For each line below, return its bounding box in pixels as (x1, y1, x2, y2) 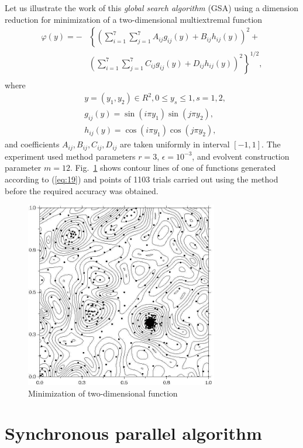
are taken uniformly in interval (120, 138, 230, 150)
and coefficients (5, 138, 60, 150)
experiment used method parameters (5, 150, 136, 162)
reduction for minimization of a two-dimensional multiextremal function (5, 13, 263, 25)
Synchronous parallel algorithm (5, 421, 262, 445)
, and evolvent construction (192, 150, 290, 162)
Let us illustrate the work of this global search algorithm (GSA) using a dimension (5, 2, 299, 13)
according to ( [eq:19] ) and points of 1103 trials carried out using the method (5, 173, 278, 185)
